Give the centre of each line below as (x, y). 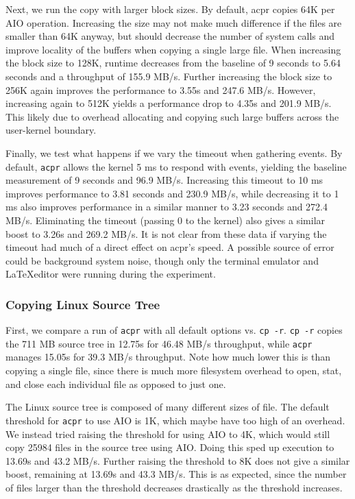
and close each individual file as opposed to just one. (116, 384)
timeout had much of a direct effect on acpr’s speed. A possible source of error (170, 247)
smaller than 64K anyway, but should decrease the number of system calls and (170, 36)
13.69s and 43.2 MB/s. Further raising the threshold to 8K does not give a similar (178, 460)
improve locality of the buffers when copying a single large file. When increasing (173, 49)
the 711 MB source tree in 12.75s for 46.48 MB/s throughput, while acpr (159, 343)
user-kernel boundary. (51, 130)
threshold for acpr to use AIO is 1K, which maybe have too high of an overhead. (175, 420)
